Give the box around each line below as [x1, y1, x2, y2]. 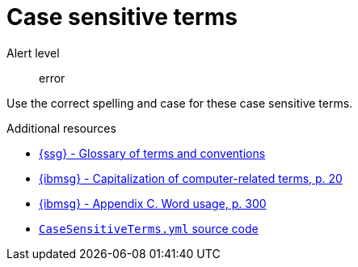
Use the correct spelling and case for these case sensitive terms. [6, 95, 353, 110]
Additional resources [6, 121, 116, 135]
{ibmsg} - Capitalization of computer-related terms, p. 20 [39, 171, 343, 185]
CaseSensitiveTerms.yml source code [39, 221, 259, 235]
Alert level [6, 45, 60, 60]
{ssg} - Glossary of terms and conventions [39, 146, 266, 160]
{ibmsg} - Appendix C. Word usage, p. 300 [39, 196, 267, 210]
